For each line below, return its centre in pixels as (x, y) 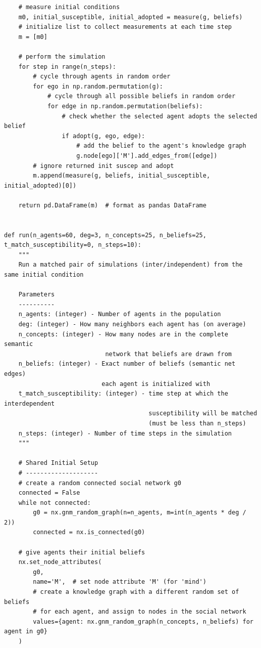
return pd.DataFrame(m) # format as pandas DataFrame (112, 205)
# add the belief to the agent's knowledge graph (161, 146)
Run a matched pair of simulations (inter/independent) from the (130, 265)
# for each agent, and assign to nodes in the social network (140, 612)
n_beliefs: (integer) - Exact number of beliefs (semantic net (127, 364)
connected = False (49, 493)
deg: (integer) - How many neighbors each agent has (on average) (132, 324)
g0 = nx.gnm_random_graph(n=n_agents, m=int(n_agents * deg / (140, 513)
